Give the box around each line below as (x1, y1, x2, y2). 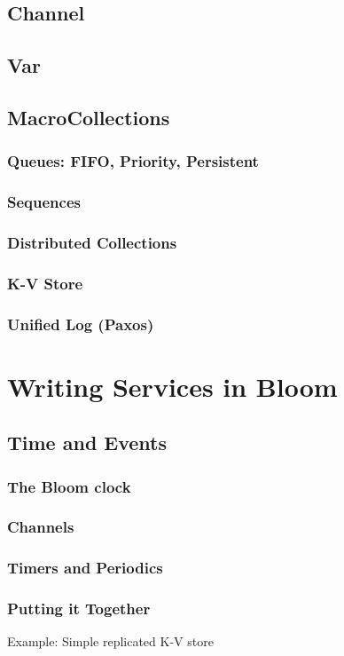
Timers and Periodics (7, 557, 163, 579)
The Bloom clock (7, 475, 131, 497)
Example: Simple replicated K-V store (7, 632, 214, 651)
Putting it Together (7, 597, 151, 620)
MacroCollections (7, 103, 170, 130)
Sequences (7, 191, 81, 213)
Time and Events (7, 429, 168, 456)
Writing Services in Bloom (7, 368, 338, 404)
